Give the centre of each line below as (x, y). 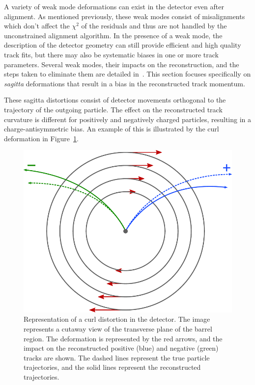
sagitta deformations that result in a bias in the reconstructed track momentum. (125, 83)
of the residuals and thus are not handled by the (154, 26)
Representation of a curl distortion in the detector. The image (117, 319)
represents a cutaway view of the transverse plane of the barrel (118, 328)
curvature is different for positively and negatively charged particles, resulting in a (128, 119)
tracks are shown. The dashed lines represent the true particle (117, 357)
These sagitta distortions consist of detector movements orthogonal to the (115, 100)
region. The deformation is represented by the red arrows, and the (123, 338)
